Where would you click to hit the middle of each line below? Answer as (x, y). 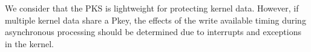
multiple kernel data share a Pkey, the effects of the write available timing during (155, 20)
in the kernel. (29, 43)
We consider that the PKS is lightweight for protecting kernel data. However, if (152, 8)
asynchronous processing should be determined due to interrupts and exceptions (153, 32)
